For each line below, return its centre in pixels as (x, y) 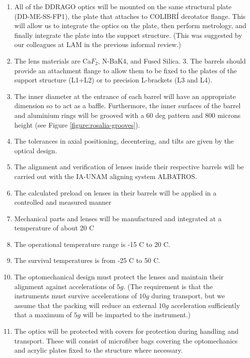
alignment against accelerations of (64, 286)
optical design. (36, 150)
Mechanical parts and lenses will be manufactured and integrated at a (118, 218)
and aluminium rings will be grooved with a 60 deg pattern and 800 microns (127, 115)
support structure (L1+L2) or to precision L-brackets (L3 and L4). (113, 80)
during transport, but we (188, 296)
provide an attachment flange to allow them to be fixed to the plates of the (125, 70)
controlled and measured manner (63, 202)
